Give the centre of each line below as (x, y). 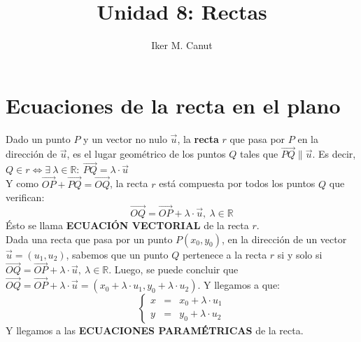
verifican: (25, 197)
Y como (22, 183)
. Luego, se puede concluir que (174, 269)
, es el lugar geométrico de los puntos (146, 154)
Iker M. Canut (182, 45)
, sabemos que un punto (117, 254)
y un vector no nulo (125, 138)
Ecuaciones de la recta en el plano (173, 105)
